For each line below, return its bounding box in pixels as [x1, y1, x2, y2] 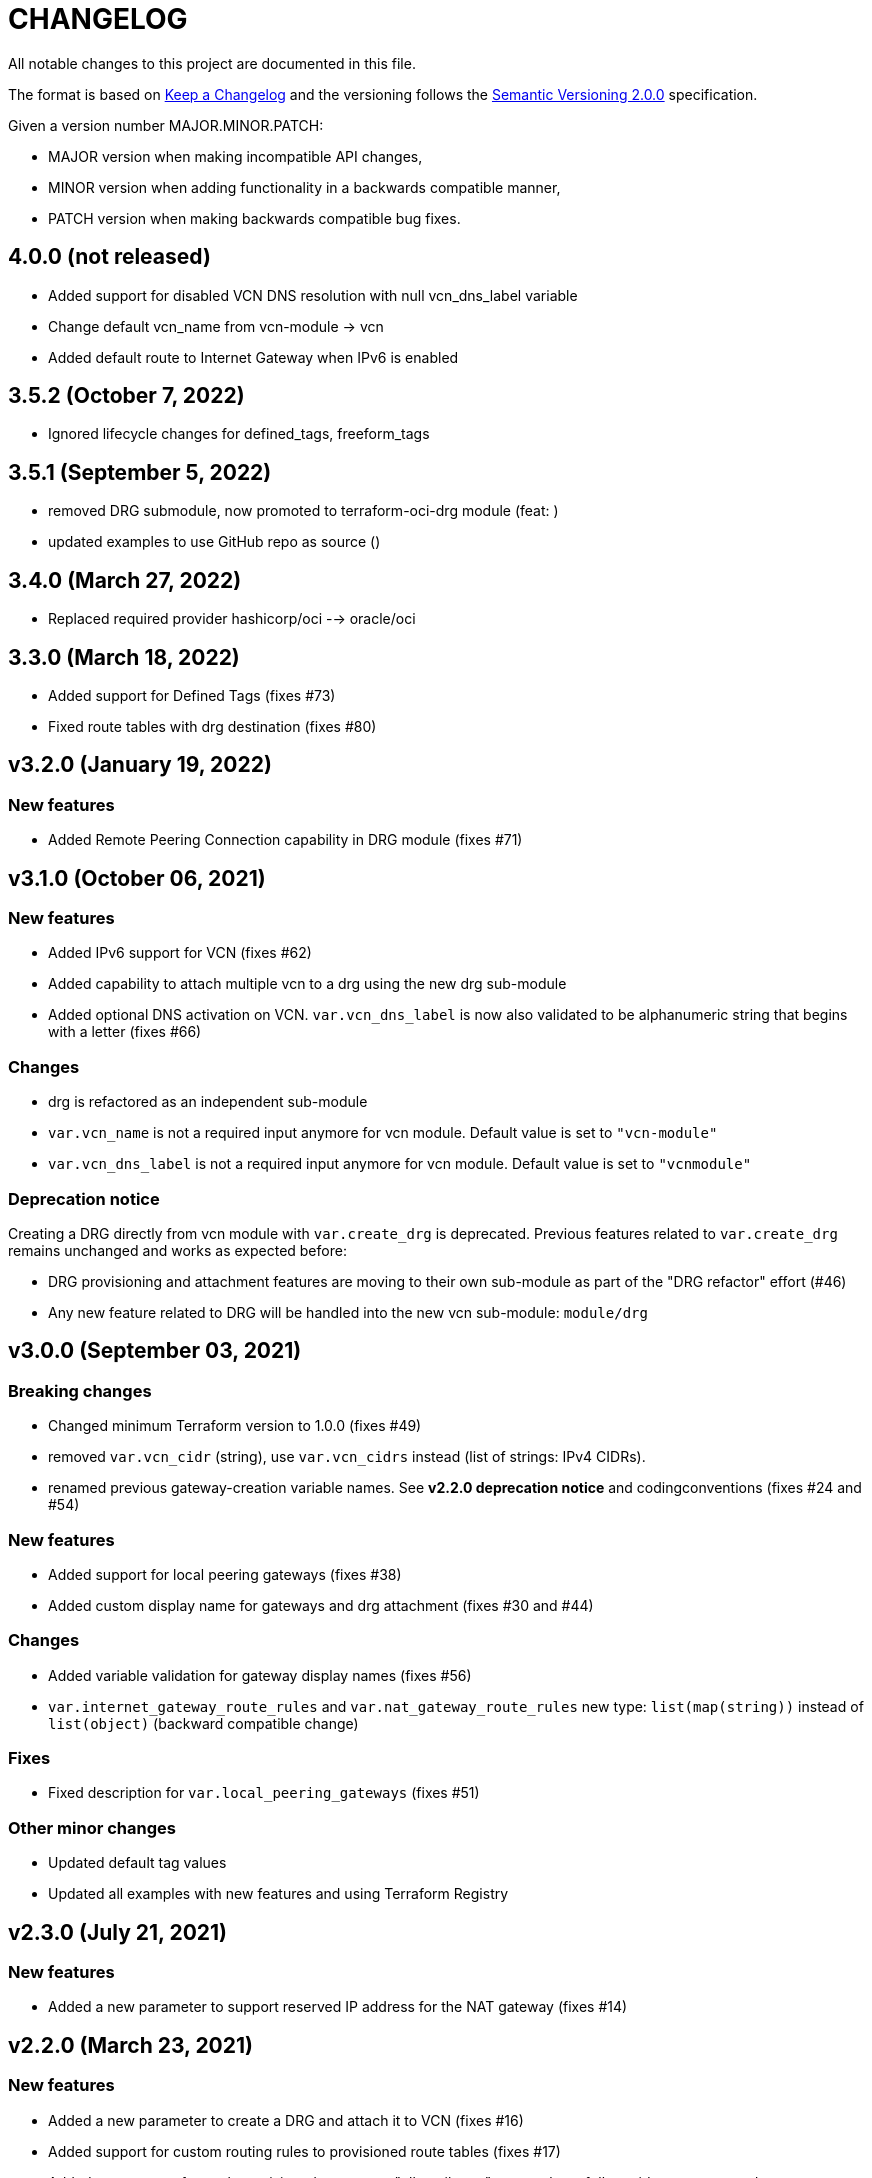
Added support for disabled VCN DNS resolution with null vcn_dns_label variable [48, 286, 578, 304]
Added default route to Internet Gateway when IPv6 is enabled [48, 348, 459, 366]
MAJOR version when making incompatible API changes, [48, 147, 423, 165]
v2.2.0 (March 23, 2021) [8, 2032, 253, 2058]
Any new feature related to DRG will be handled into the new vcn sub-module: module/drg [48, 1303, 648, 1321]
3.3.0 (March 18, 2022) [8, 644, 240, 670]
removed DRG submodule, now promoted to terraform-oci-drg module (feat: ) [48, 502, 559, 520]
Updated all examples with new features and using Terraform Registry [48, 1885, 509, 1903]
